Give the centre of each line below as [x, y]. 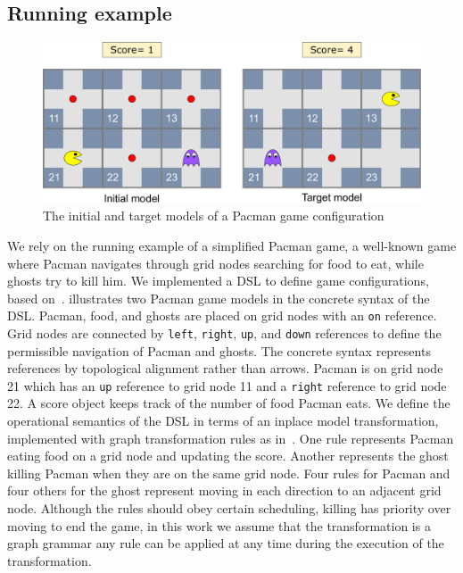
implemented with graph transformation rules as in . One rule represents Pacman [231, 438]
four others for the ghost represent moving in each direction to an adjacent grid [224, 490]
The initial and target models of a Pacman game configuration [214, 216]
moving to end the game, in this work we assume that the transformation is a [219, 525]
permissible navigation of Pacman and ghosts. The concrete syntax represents [219, 350]
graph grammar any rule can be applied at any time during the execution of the [226, 543]
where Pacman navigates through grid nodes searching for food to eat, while [215, 263]
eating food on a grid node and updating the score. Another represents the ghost [228, 456]
